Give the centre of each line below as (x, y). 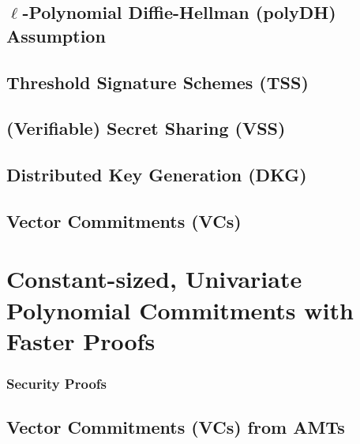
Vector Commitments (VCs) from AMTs (176, 427)
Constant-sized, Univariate (154, 279)
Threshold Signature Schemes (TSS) (157, 82)
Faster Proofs (81, 340)
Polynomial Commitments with (180, 310)
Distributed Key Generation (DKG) (157, 175)
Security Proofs (56, 383)
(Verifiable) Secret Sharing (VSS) (146, 128)
